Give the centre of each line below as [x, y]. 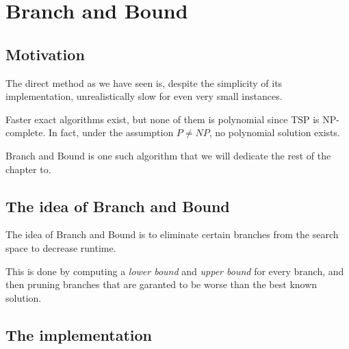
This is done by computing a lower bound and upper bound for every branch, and [175, 271]
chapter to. [28, 169]
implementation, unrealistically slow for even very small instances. [144, 96]
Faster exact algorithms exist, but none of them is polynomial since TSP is [163, 119]
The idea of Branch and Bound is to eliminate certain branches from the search [172, 234]
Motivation [45, 54]
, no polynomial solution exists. [274, 132]
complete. [26, 132]
